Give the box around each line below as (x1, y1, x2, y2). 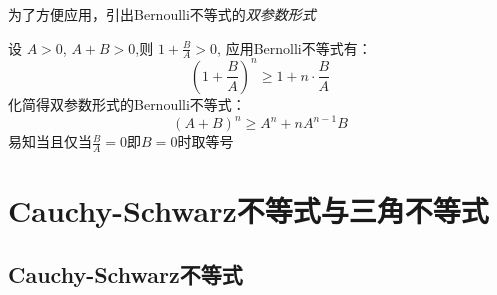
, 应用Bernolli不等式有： (217, 37, 372, 58)
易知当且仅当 (8, 131, 92, 152)
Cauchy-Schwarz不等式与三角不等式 (8, 190, 489, 231)
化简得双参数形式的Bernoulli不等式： (8, 93, 246, 114)
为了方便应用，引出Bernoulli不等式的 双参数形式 (8, 4, 316, 24)
